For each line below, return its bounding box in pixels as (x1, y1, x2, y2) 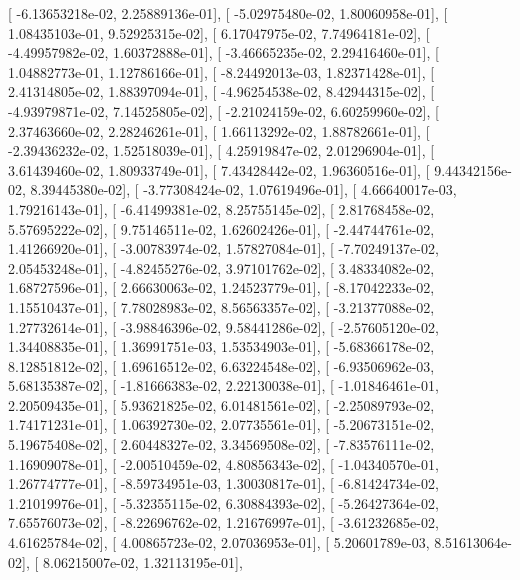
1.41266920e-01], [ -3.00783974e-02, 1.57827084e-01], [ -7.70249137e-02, (8, 238, 439, 259)
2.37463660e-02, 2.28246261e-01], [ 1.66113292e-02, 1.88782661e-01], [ (8, 120, 430, 141)
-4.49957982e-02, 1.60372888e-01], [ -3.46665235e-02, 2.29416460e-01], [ (8, 42, 439, 63)
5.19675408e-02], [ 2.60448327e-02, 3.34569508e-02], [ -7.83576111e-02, (8, 434, 435, 455)
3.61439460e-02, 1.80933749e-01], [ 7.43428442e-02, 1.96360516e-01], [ (8, 159, 430, 180)
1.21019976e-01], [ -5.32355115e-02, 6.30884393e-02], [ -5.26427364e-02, (8, 492, 439, 513)
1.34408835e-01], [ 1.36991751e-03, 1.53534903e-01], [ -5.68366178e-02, (8, 336, 435, 357)
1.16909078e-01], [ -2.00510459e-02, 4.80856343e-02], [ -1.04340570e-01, (8, 453, 439, 474)
